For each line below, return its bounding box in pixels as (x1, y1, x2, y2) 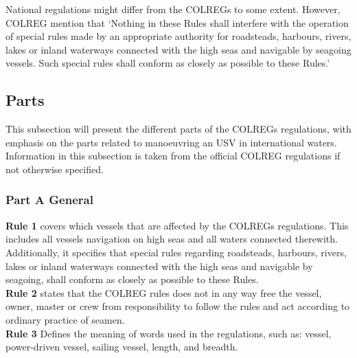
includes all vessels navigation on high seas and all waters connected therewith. (5, 232, 338, 246)
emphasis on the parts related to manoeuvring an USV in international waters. (5, 135, 337, 149)
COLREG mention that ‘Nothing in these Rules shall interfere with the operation (5, 15, 349, 30)
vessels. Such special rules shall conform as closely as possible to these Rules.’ (5, 56, 330, 70)
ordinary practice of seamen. (5, 312, 125, 326)
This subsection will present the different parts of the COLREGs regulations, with (5, 122, 352, 136)
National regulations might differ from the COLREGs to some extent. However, (5, 2, 341, 16)
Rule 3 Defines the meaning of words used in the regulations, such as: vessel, (5, 326, 332, 340)
